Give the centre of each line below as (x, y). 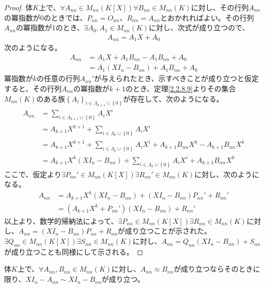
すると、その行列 (33, 88)
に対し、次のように (227, 174)
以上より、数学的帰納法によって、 (61, 220)
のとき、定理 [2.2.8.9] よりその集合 (181, 88)
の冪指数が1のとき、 (50, 27)
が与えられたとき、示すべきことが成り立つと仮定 (176, 78)
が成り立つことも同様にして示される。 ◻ (74, 251)
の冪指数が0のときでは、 (46, 17)
